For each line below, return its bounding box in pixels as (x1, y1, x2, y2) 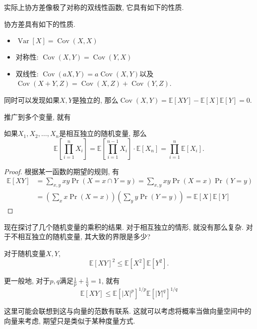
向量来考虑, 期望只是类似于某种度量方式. (4, 316, 135, 326)
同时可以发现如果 (4, 94, 60, 105)
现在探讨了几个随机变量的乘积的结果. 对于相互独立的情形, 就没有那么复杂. (4, 221, 244, 232)
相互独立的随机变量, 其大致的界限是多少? (17, 231, 151, 242)
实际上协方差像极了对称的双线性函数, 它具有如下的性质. (4, 2, 184, 12)
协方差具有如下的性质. (4, 18, 75, 29)
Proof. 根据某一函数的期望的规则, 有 (4, 166, 120, 176)
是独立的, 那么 (72, 94, 119, 105)
